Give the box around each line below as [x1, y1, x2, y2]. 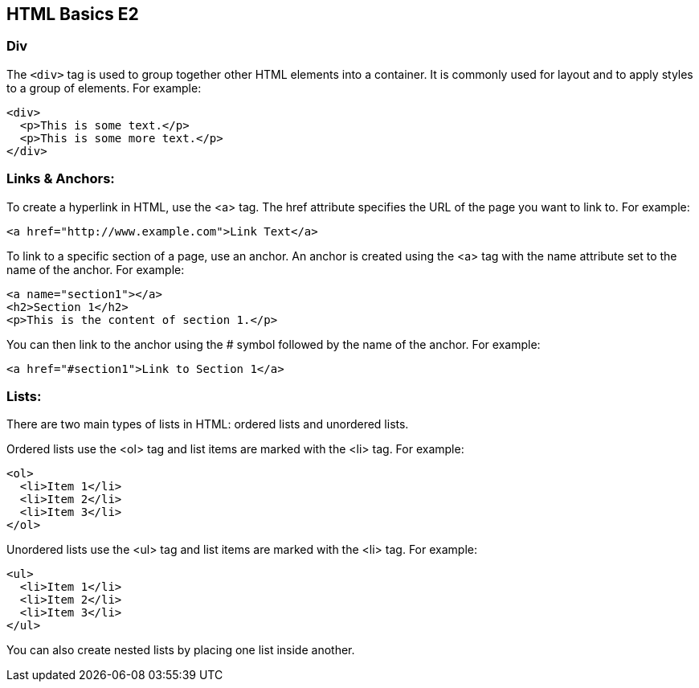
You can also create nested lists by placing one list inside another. [6, 643, 355, 657]
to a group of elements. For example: [6, 80, 202, 95]
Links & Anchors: [6, 170, 115, 187]
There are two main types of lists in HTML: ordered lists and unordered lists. [6, 417, 409, 432]
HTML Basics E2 [6, 4, 139, 24]
